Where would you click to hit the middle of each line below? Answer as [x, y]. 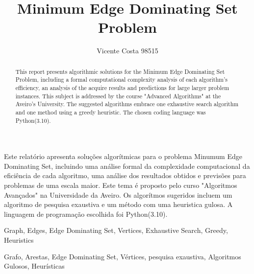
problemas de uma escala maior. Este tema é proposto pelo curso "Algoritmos [121, 185]
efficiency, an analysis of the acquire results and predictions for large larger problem [122, 88]
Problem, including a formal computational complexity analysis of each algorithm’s [121, 80]
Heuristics [19, 240]
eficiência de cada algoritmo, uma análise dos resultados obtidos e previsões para [125, 175]
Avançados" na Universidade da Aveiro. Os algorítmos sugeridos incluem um [118, 194]
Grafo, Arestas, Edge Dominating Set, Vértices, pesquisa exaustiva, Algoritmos [123, 256]
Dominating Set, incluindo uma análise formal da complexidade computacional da [127, 166]
